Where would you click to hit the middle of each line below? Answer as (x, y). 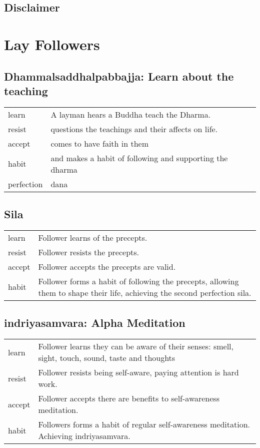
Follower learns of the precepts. (93, 237)
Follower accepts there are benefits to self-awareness (129, 398)
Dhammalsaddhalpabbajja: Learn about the (119, 76)
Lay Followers (52, 44)
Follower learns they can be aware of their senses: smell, (136, 346)
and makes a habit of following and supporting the (139, 158)
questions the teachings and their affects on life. (134, 129)
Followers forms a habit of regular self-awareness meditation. (144, 424)
